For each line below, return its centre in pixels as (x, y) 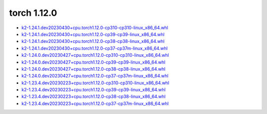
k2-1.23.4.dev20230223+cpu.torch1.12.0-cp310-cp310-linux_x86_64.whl (95, 83)
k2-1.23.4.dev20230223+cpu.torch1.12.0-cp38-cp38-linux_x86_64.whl (93, 97)
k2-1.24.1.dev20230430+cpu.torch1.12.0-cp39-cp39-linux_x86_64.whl (93, 34)
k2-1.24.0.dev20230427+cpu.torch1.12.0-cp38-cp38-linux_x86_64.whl (93, 69)
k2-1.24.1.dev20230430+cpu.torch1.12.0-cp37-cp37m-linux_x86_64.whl (95, 48)
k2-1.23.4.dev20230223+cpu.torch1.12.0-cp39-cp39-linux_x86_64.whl (93, 90)
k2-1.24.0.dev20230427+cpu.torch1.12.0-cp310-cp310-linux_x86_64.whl (95, 55)
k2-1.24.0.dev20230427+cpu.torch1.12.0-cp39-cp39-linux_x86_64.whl (93, 62)
